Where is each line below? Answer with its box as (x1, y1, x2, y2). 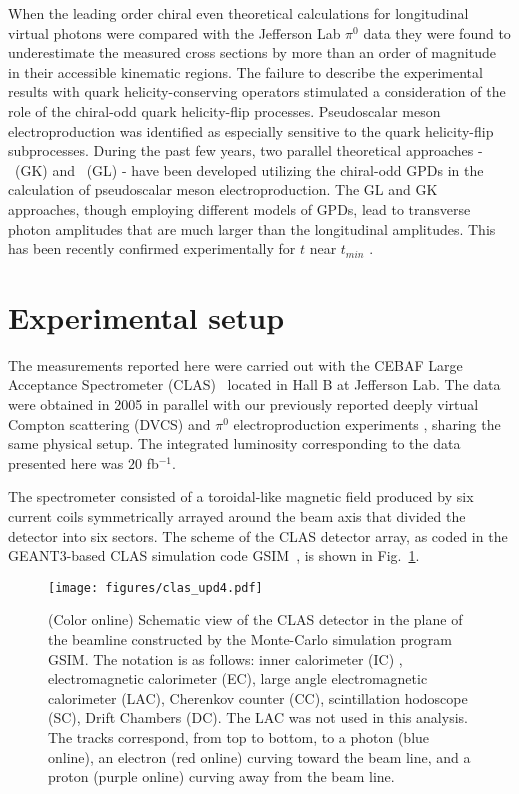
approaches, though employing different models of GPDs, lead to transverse (8, 198, 471, 219)
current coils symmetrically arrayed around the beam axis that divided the (8, 506, 466, 526)
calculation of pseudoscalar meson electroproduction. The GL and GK (8, 179, 438, 200)
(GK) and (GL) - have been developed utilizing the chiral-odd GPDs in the (14, 159, 484, 180)
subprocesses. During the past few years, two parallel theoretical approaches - (8, 140, 483, 161)
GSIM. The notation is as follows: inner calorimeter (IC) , (48, 648, 403, 669)
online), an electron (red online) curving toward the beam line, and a (48, 746, 471, 767)
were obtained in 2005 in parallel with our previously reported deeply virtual (8, 394, 479, 415)
